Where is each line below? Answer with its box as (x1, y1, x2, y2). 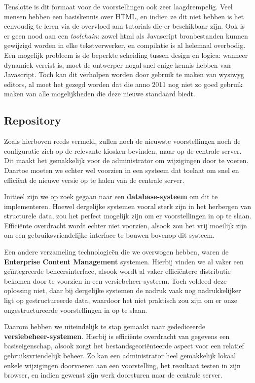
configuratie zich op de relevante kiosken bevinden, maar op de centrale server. (4, 145, 242, 156)
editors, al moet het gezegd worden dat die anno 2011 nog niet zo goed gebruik (4, 79, 243, 89)
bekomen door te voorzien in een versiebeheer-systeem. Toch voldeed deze (4, 275, 227, 286)
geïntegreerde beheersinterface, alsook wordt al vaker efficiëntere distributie (4, 266, 231, 276)
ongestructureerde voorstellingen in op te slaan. (4, 304, 147, 315)
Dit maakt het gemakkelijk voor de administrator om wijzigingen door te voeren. (4, 155, 249, 166)
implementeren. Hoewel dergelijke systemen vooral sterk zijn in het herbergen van (4, 201, 251, 211)
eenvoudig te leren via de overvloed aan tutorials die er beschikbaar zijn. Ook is (4, 21, 245, 31)
